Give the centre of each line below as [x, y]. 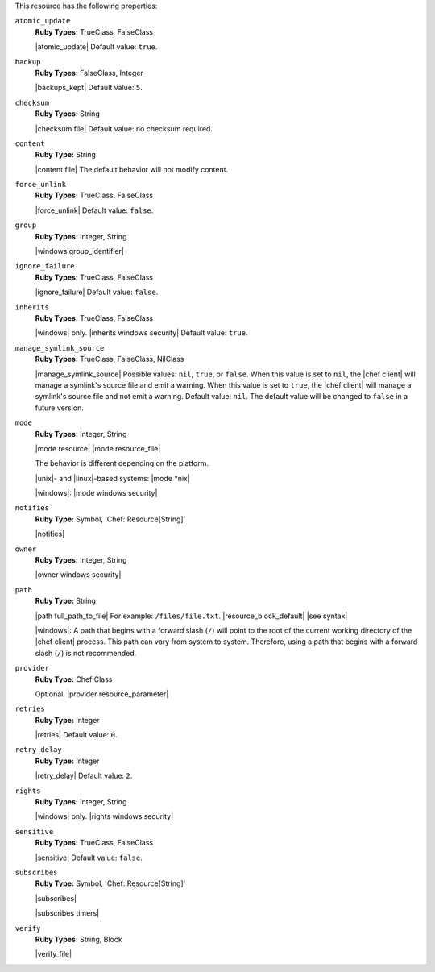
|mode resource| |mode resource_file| [98, 448]
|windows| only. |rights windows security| [104, 816]
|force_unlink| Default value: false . [94, 210]
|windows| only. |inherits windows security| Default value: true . [141, 333]
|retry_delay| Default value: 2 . [84, 776]
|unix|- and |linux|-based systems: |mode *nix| [113, 478]
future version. [59, 408]
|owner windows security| [78, 575]
